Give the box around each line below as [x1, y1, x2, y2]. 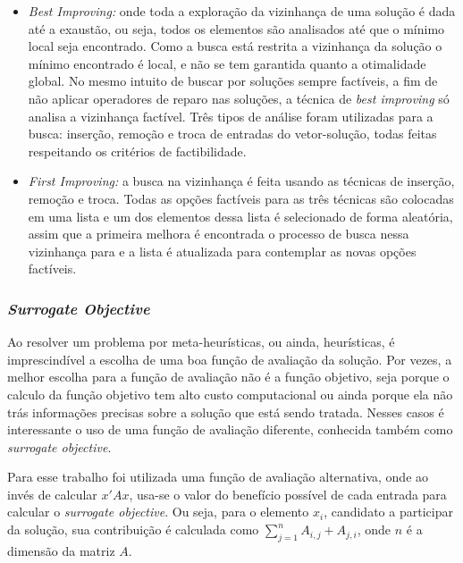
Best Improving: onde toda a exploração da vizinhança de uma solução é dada [28, 2, 456, 20]
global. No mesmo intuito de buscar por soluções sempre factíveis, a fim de [28, 71, 438, 90]
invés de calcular [7, 484, 97, 503]
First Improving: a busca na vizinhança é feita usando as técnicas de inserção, [28, 172, 455, 190]
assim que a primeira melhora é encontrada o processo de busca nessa [28, 224, 409, 243]
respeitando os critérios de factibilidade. [28, 141, 247, 160]
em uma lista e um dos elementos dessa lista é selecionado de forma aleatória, [28, 206, 453, 225]
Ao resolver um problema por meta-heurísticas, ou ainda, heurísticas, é [7, 332, 395, 351]
